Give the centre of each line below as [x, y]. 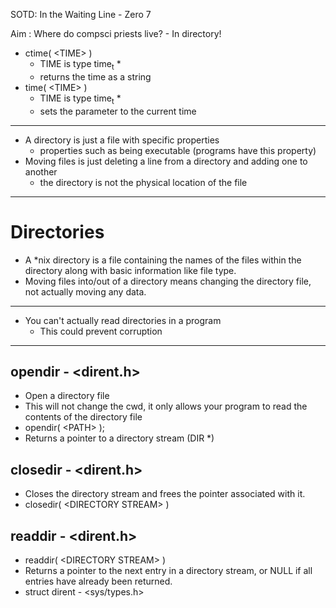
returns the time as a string [95, 76]
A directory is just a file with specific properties [122, 140]
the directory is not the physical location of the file [143, 182]
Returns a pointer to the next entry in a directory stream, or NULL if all [168, 570]
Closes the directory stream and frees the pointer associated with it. [165, 494]
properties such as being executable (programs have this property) [178, 150]
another [41, 171]
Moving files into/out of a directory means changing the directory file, [168, 281]
